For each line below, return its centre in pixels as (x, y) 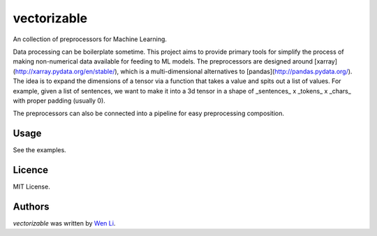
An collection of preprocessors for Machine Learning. (90, 39)
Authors (31, 206)
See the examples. (39, 150)
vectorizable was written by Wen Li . (64, 223)
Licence (31, 170)
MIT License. (31, 187)
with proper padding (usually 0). (59, 101)
